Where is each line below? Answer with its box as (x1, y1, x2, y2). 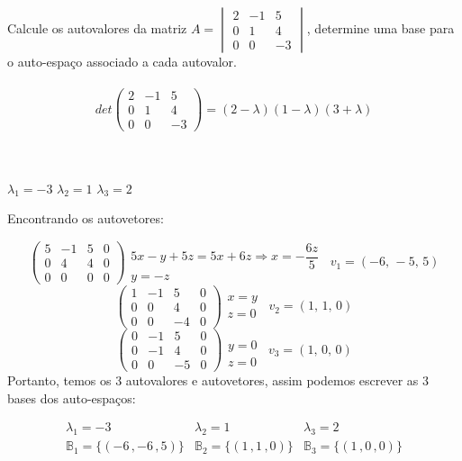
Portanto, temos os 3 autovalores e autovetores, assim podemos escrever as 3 (7, 371, 430, 390)
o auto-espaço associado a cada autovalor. (7, 52, 237, 70)
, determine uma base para (306, 19, 455, 37)
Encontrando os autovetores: (7, 209, 164, 228)
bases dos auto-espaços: (7, 388, 136, 407)
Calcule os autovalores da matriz (7, 19, 187, 37)
